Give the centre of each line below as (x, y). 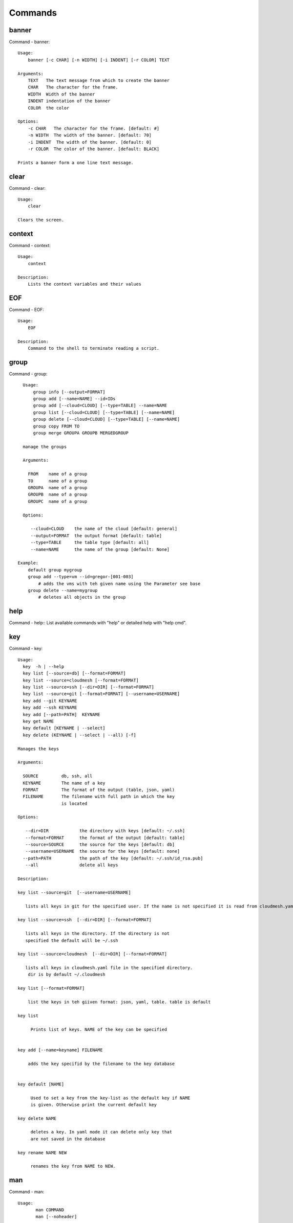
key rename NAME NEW (42, 1153)
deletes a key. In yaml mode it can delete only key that (101, 1132)
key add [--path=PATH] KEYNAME (61, 714)
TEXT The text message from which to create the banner (99, 80)
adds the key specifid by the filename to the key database (101, 1064)
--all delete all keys (72, 865)
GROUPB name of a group (57, 495)
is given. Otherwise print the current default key (94, 1105)
